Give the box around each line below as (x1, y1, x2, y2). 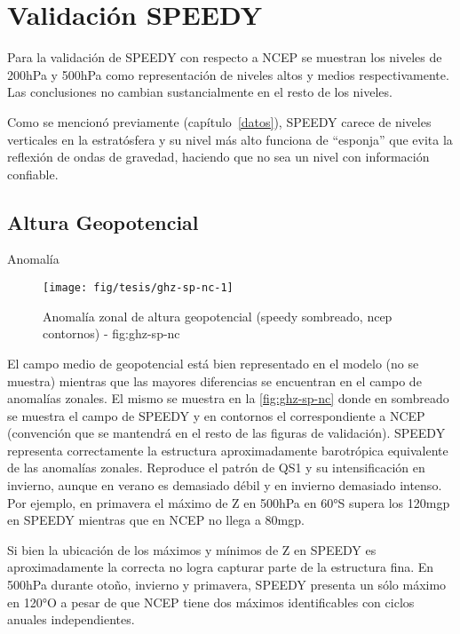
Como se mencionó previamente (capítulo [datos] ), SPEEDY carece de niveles (7, 112, 432, 131)
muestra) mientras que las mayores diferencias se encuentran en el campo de (7, 371, 422, 390)
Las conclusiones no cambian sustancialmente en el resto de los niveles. (7, 83, 393, 101)
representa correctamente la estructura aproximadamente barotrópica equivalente (7, 440, 448, 459)
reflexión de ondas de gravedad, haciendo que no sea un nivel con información (7, 147, 430, 166)
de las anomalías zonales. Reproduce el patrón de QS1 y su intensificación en (7, 458, 425, 477)
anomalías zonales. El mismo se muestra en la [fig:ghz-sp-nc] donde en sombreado (7, 389, 449, 408)
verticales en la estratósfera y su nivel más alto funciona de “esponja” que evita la (7, 130, 453, 148)
